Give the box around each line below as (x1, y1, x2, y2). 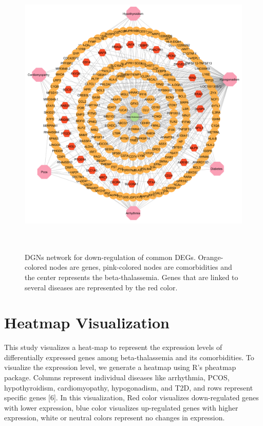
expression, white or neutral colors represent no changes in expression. (4, 412, 225, 423)
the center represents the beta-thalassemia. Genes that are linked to (25, 271, 238, 282)
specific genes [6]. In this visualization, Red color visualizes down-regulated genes (4, 392, 259, 403)
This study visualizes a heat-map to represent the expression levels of (4, 342, 222, 353)
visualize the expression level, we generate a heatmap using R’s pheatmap (4, 362, 236, 373)
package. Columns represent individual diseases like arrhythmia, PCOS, (4, 372, 230, 382)
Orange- (198, 251, 223, 262)
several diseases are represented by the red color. (25, 282, 178, 292)
